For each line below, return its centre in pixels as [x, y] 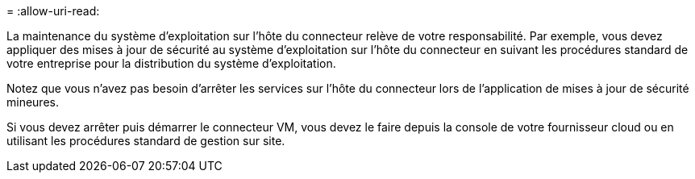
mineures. [33, 102]
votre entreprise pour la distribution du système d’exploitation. [171, 63]
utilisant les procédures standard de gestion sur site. [146, 141]
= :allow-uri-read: [53, 11]
